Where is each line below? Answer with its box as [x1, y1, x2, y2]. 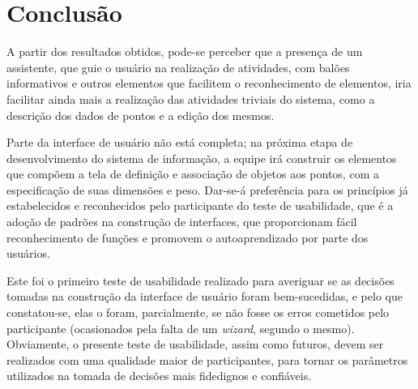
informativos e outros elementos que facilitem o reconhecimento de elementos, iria [6, 75, 412, 92]
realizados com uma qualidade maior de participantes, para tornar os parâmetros [6, 351, 408, 368]
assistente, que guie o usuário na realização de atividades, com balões [6, 58, 350, 75]
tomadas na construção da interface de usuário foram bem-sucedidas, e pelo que [6, 288, 403, 305]
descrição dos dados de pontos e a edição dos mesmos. [6, 106, 275, 123]
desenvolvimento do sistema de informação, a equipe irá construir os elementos [6, 149, 397, 166]
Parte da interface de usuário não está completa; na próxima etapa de [6, 134, 353, 151]
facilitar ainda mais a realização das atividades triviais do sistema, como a [6, 90, 375, 107]
